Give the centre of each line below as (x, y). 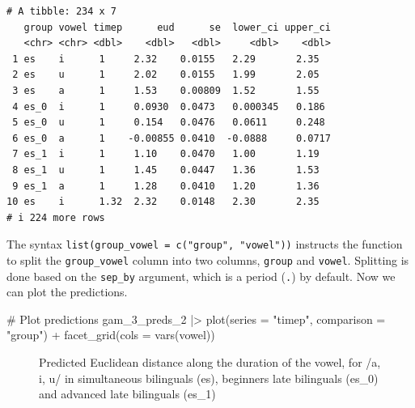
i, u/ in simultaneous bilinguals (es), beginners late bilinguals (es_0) (209, 378)
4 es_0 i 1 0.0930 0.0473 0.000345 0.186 (169, 106)
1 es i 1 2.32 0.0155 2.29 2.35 (166, 59)
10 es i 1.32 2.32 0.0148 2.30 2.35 (163, 202)
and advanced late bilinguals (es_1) (127, 394)
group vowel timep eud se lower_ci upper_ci (177, 27)
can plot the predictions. (67, 292)
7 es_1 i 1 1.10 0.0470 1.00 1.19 (166, 154)
